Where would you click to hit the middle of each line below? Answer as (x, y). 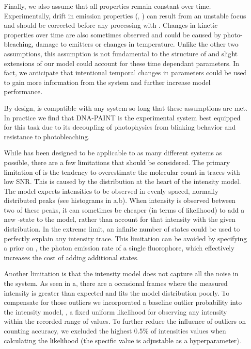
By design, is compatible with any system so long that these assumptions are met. (126, 108)
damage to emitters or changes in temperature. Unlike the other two (137, 44)
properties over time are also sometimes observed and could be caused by (113, 34)
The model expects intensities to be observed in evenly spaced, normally (111, 191)
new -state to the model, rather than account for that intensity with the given (120, 219)
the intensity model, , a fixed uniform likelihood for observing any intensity (116, 311)
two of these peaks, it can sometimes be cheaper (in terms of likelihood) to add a (124, 209)
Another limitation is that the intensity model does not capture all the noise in (121, 274)
